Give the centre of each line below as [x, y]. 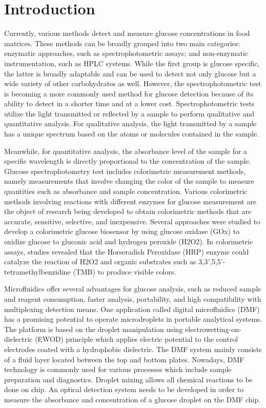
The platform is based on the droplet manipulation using [94, 329]
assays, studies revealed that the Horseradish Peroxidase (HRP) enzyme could [127, 251]
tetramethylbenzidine [37, 271]
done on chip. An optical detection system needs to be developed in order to [124, 389]
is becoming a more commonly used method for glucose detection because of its [129, 93]
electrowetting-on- [213, 329]
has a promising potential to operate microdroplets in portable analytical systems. [133, 319]
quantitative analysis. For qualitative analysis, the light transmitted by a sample [130, 123]
